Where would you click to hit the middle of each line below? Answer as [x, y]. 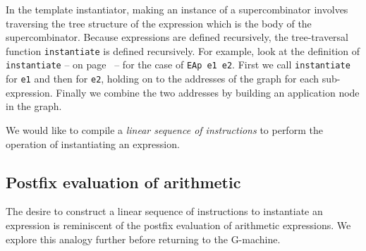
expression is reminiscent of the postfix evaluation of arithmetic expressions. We [178, 225]
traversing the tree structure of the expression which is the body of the [159, 23]
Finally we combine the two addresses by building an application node [208, 92]
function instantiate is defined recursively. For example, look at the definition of [183, 50]
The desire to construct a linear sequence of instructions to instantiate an [164, 211]
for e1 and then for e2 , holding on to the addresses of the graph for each [163, 79]
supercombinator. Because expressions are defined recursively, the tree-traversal [177, 37]
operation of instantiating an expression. [93, 143]
